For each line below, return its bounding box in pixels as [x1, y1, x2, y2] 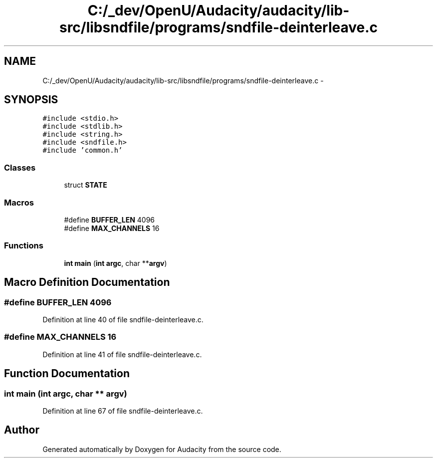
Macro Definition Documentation [4, 276, 170, 289]
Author [4, 424, 39, 437]
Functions [4, 240, 43, 251]
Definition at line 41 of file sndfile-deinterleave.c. [42, 350, 202, 359]
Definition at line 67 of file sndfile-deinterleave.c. [42, 406, 203, 415]
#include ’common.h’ [42, 146, 123, 155]
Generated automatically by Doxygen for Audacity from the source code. [42, 445, 281, 454]
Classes [4, 162, 36, 173]
